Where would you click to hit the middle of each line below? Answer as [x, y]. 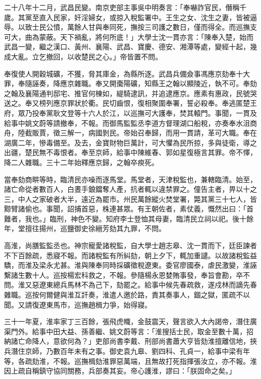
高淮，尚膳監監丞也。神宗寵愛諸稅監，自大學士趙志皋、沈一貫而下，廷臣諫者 [130, 245]
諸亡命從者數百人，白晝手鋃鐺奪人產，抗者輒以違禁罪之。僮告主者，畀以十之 [130, 189]
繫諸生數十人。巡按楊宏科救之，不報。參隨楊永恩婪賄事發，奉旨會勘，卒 [123, 275]
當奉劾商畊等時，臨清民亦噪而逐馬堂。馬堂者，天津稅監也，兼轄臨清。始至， [130, 179]
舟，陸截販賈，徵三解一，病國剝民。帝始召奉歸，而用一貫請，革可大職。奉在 [130, 133]
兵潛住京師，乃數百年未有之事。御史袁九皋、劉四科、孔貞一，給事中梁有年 [127, 351]
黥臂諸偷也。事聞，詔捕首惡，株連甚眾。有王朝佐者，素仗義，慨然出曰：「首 [129, 209]
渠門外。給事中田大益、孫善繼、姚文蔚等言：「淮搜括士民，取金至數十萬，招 [129, 331]
